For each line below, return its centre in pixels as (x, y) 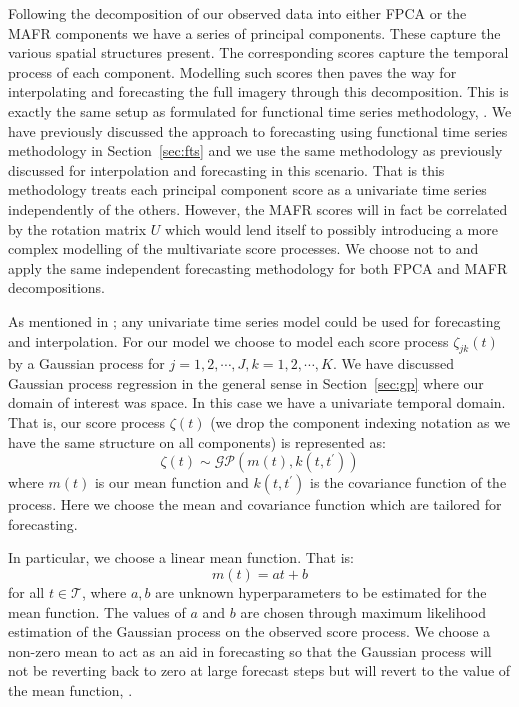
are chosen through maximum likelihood (363, 611)
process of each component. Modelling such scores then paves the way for (232, 71)
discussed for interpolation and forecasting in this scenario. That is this (226, 169)
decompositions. (56, 287)
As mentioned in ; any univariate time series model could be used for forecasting (254, 320)
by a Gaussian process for (86, 363)
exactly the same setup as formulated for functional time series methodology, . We (260, 110)
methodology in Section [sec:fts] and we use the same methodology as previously (255, 150)
